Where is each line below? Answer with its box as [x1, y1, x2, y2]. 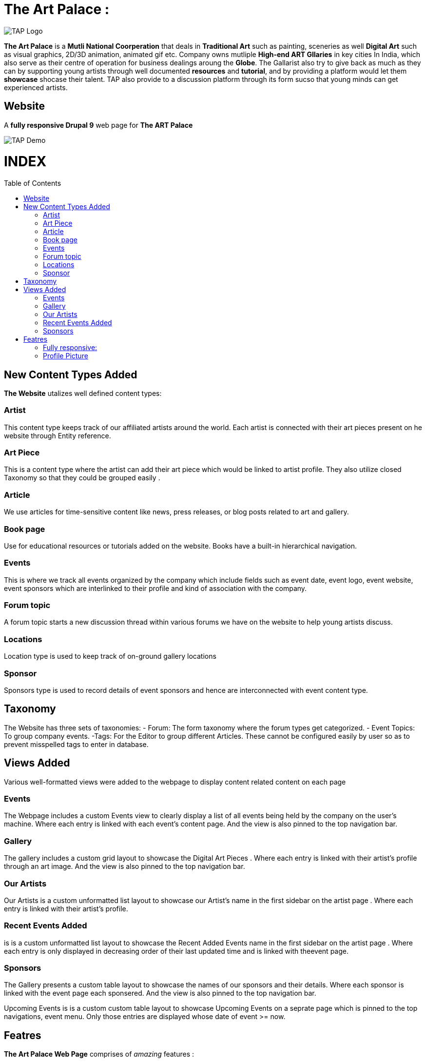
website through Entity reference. [4, 431, 111, 440]
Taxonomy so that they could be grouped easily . [4, 473, 160, 482]
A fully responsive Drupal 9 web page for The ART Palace [4, 120, 193, 129]
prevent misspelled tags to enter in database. [4, 740, 149, 748]
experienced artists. [4, 83, 68, 92]
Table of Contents [4, 179, 61, 188]
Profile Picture [43, 352, 88, 360]
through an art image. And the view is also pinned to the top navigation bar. [4, 862, 245, 871]
